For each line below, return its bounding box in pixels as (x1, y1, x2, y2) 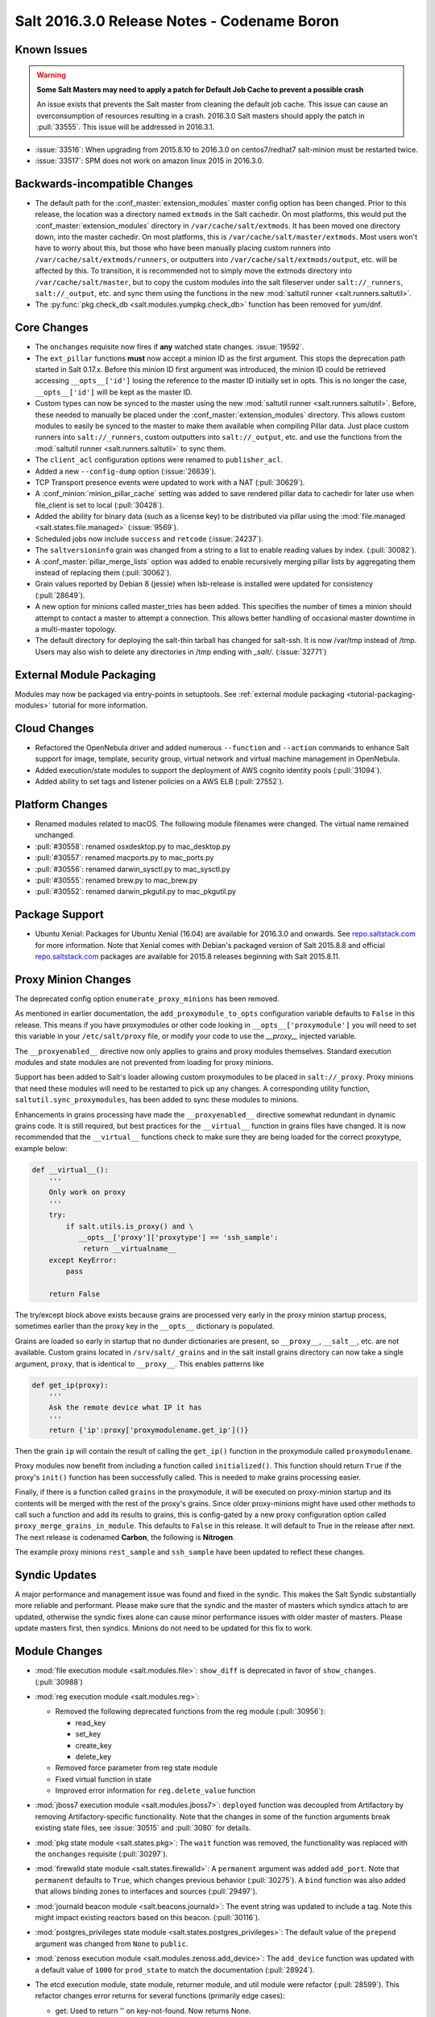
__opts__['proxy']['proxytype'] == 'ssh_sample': (78, 1233, 279, 1242)
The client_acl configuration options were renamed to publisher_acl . (35, 455, 284, 465)
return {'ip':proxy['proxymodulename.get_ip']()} (48, 1426, 249, 1435)
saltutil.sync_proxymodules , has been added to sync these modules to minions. (14, 1095, 299, 1105)
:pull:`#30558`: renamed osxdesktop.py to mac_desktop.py (35, 841, 231, 851)
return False (48, 1289, 101, 1298)
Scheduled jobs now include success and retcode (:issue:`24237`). (35, 533, 263, 544)
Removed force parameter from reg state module (55, 1763, 217, 1773)
